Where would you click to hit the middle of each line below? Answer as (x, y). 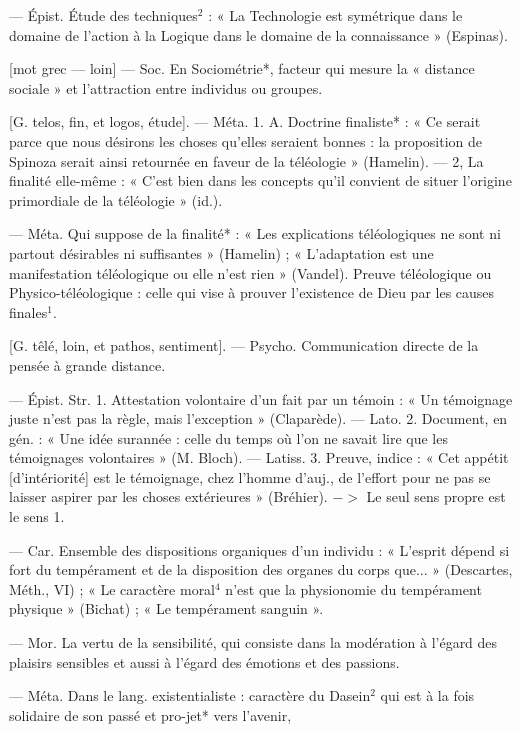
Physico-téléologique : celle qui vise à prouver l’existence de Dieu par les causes (252, 292)
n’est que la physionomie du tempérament (353, 588)
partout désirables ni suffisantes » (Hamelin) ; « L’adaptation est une (221, 252)
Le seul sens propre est (436, 496)
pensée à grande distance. (87, 364)
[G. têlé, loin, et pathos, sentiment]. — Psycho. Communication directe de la (244, 345)
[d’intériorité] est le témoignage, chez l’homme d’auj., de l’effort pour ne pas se (250, 476)
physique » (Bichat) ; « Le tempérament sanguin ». (166, 608)
